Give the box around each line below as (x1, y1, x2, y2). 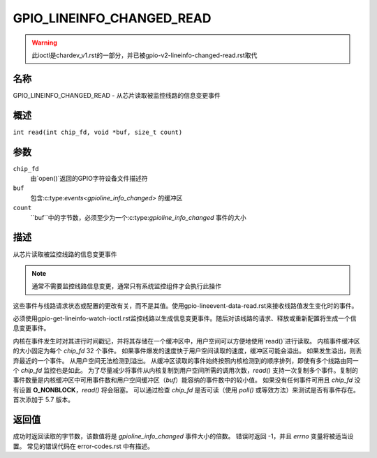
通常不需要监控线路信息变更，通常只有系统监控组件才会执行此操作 (31, 282, 221, 290)
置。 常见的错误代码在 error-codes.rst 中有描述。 (13, 442, 154, 450)
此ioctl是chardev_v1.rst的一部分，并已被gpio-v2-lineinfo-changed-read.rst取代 (31, 51, 258, 59)
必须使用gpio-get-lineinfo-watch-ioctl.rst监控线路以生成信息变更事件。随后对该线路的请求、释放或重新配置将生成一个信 (13, 314, 357, 323)
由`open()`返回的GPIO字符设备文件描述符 (30, 175, 148, 183)
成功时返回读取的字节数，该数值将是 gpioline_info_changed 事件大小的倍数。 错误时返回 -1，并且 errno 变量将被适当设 (13, 432, 354, 441)
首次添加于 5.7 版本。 (13, 395, 75, 404)
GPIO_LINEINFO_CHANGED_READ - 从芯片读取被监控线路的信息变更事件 (13, 91, 221, 99)
